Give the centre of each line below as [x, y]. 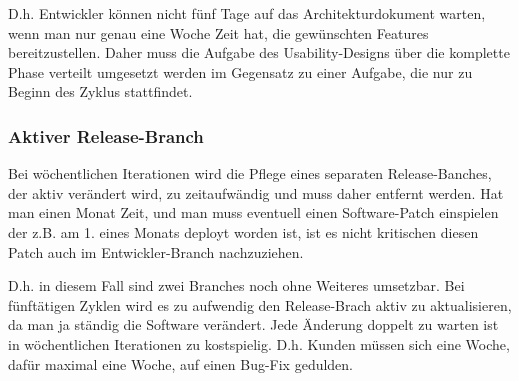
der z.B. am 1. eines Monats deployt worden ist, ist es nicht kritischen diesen [243, 231]
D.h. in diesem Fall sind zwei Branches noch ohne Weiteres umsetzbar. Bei [236, 285]
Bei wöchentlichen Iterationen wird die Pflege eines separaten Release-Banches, [250, 173]
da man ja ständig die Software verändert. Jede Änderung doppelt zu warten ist [253, 324]
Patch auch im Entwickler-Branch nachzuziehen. [156, 251]
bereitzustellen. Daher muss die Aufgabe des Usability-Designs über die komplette [259, 52]
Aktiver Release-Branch [106, 135]
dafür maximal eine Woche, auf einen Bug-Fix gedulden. [181, 363]
